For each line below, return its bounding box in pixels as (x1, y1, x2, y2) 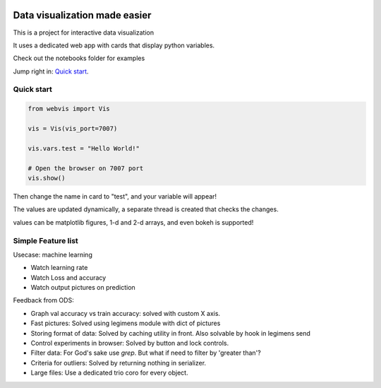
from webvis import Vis (28, 105, 111, 113)
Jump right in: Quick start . (13, 67, 89, 76)
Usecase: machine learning (13, 250, 93, 259)
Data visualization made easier (13, 9, 152, 21)
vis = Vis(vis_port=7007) (28, 124, 118, 133)
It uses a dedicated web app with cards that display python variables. (13, 41, 215, 49)
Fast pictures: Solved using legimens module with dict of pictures (30, 319, 221, 328)
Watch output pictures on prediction (30, 283, 135, 292)
